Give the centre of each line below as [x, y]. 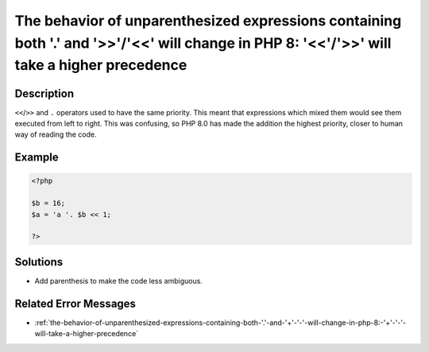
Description [44, 93]
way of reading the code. [56, 134]
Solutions [39, 262]
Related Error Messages [75, 303]
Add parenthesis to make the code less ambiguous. [118, 280]
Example [37, 158]
